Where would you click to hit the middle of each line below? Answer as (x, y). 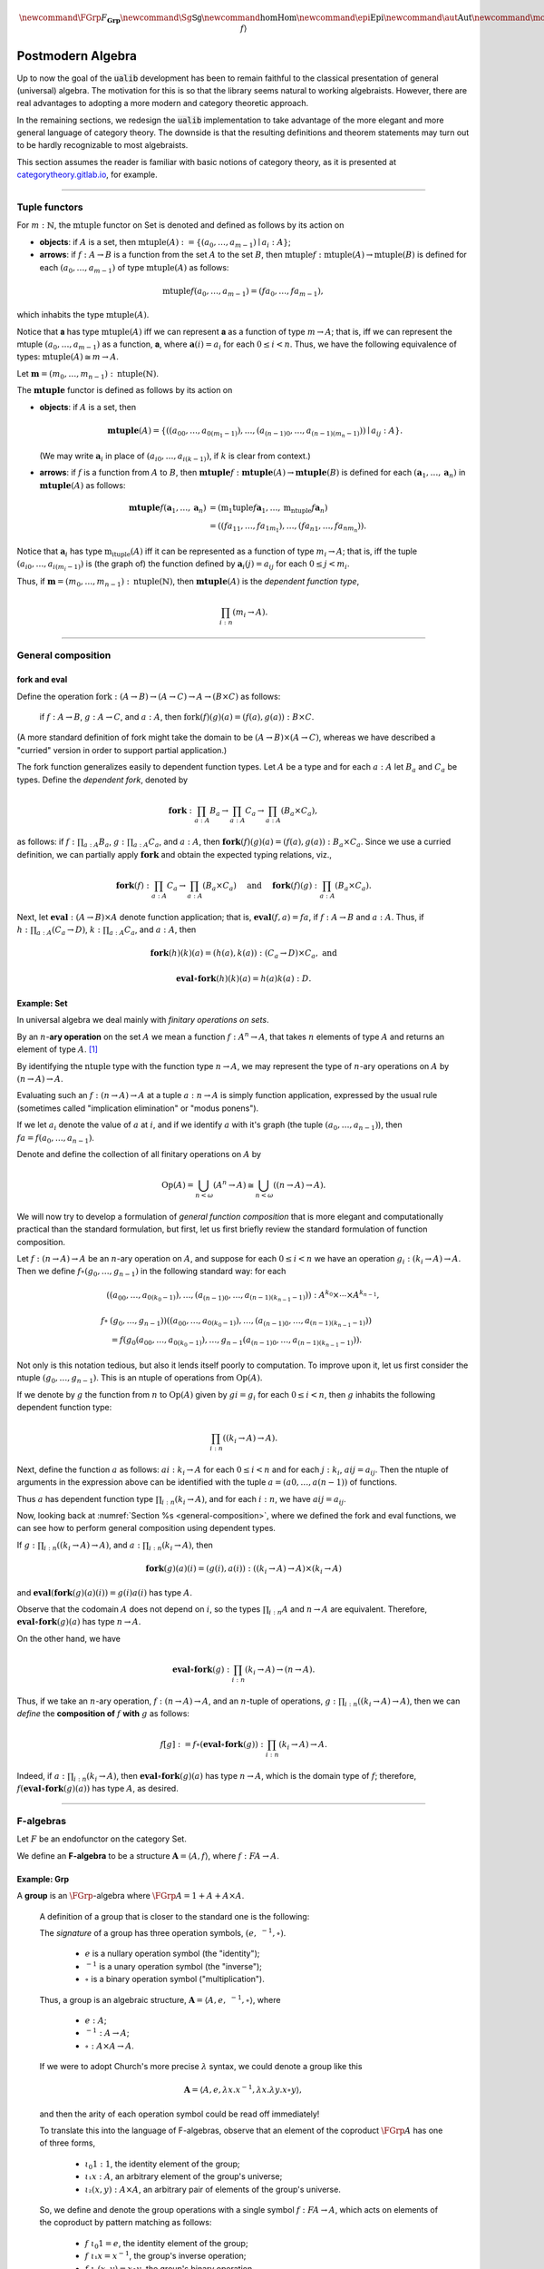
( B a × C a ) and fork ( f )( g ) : (260, 887)
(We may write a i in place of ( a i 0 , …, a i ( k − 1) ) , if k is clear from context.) (175, 457)
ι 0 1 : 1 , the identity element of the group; (162, 2165)
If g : (26, 1545)
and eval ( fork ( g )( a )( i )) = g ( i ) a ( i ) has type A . (104, 1592)
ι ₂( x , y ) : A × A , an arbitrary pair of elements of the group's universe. (213, 2189)
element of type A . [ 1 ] (58, 1049)
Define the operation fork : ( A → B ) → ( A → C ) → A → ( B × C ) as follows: (149, 696)
